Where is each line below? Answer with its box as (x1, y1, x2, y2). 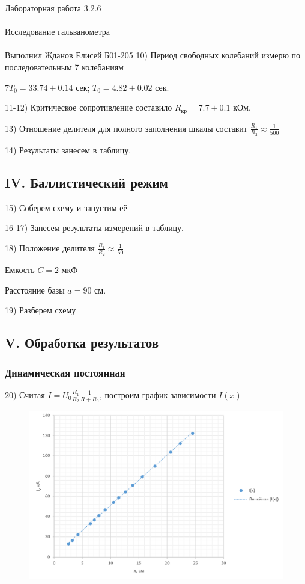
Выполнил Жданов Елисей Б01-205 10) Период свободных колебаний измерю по (5, 49, 301, 61)
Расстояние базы (5, 283, 65, 296)
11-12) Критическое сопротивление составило (5, 101, 172, 114)
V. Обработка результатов (5, 333, 159, 352)
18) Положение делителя (5, 241, 95, 254)
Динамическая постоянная (5, 364, 125, 380)
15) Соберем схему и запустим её (5, 201, 127, 214)
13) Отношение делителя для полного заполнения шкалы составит (5, 121, 247, 134)
